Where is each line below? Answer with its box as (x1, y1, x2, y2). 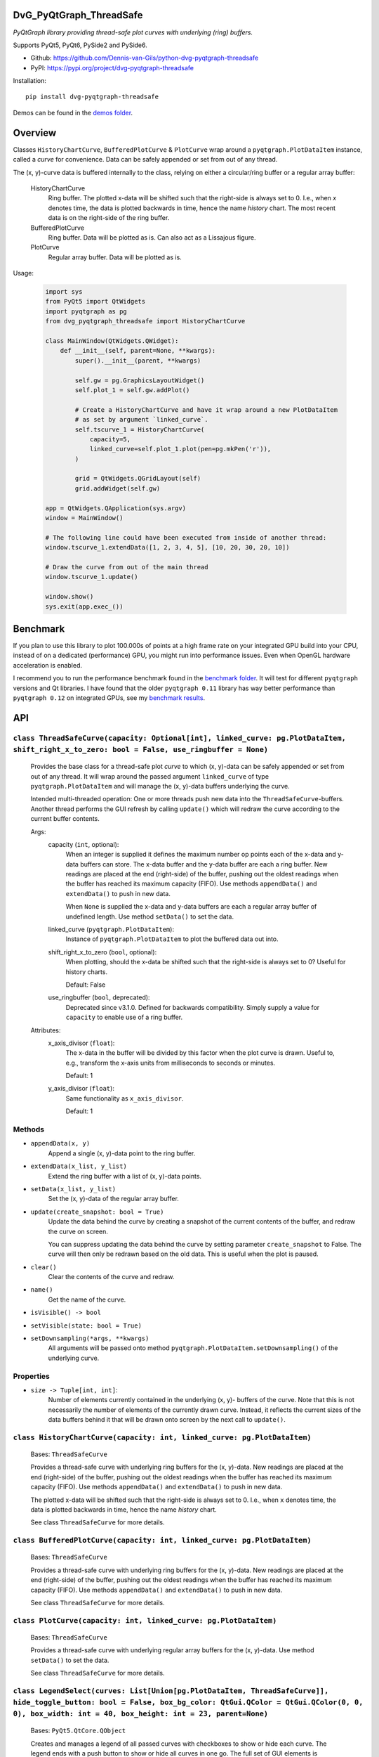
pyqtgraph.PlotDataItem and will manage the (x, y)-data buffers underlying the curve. (30, 782, 291, 790)
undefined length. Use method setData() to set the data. (65, 912, 234, 921)
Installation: (13, 77, 47, 85)
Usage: (13, 269, 34, 278)
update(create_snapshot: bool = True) (30, 1207, 164, 1216)
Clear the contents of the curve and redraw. (48, 1273, 175, 1281)
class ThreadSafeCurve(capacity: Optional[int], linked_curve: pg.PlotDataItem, (13, 733, 347, 743)
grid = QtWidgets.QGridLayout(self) (74, 474, 201, 483)
